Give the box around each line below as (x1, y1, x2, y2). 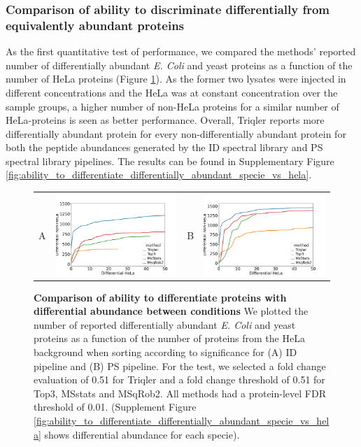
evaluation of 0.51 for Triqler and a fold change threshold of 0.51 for (34, 372, 325, 387)
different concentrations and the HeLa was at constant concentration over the (6, 85, 338, 99)
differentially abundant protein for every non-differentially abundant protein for (6, 126, 346, 141)
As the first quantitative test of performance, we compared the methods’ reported (6, 44, 356, 59)
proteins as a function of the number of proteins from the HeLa (34, 331, 305, 346)
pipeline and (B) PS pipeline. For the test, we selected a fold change (34, 358, 326, 373)
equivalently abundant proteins (6, 16, 185, 34)
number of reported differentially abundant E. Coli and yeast (34, 317, 296, 332)
